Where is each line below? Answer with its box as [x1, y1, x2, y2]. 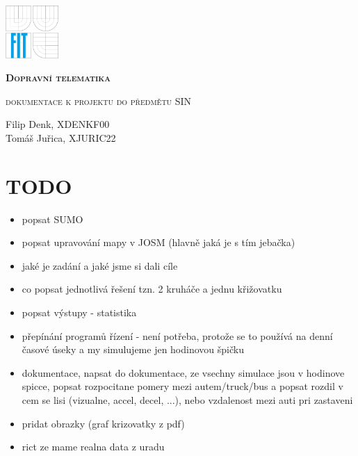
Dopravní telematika [6, 70, 111, 85]
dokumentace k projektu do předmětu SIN [6, 93, 192, 108]
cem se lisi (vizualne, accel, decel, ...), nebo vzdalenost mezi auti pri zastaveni [22, 393, 353, 407]
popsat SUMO [22, 211, 83, 226]
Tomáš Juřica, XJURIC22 [6, 130, 116, 145]
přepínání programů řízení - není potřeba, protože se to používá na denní [22, 328, 333, 343]
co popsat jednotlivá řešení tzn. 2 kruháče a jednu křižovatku [22, 282, 282, 296]
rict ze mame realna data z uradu [22, 439, 165, 454]
